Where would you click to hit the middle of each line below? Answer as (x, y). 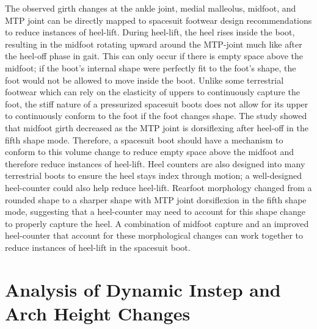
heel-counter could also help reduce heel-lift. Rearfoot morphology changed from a (158, 187)
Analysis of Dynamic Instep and (143, 289)
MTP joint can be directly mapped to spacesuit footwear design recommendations (158, 20)
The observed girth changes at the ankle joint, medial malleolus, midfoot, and (151, 8)
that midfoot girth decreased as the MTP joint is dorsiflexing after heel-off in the (157, 127)
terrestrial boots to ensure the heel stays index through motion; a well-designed (153, 175)
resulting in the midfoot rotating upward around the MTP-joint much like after (154, 44)
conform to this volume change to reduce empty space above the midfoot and (150, 152)
